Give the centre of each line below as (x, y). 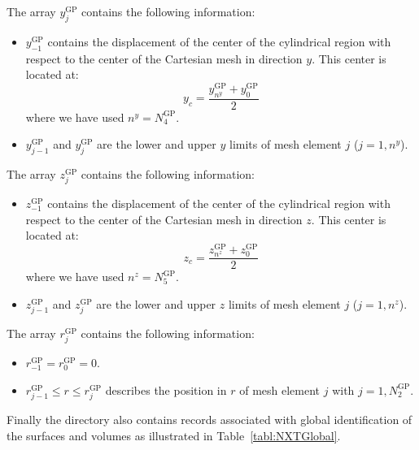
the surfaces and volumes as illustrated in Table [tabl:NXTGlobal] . (174, 435)
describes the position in (166, 389)
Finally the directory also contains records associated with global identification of (209, 419)
